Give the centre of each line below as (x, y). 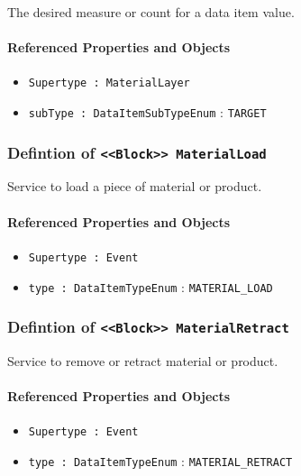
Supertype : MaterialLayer (109, 83)
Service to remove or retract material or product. (143, 360)
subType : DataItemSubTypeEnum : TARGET (147, 112)
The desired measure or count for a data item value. (151, 12)
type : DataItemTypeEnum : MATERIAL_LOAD (150, 286)
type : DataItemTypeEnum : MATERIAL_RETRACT (160, 461)
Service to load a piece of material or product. (135, 186)
